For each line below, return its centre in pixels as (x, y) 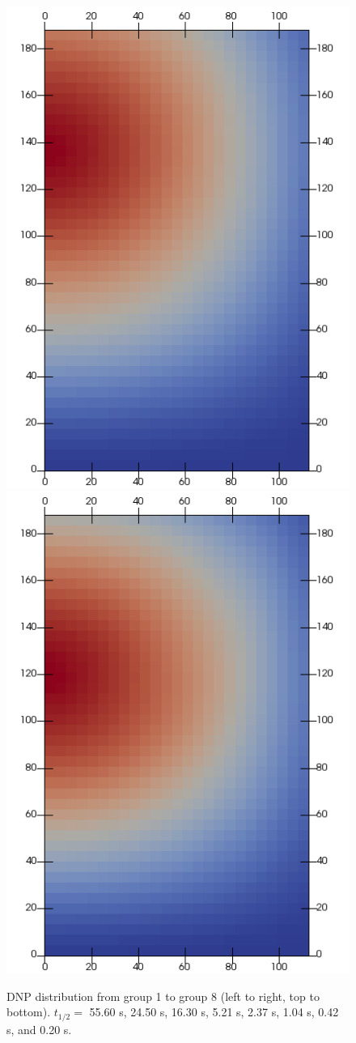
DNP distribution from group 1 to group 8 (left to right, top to (163, 996)
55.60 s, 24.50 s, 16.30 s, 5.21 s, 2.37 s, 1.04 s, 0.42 (214, 1012)
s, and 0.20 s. (39, 1029)
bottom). (29, 1012)
